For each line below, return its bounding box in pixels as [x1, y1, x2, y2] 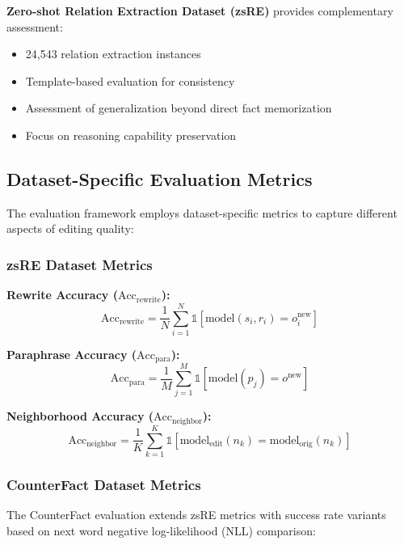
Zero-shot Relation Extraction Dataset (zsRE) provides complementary [6, 2, 393, 19]
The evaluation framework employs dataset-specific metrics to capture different [6, 204, 398, 221]
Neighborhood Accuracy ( [6, 408, 154, 425]
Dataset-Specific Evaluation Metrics [6, 166, 313, 191]
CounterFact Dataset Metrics [6, 474, 201, 494]
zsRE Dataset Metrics [6, 254, 153, 274]
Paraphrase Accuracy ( [6, 345, 137, 362]
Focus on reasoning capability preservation [25, 126, 237, 143]
